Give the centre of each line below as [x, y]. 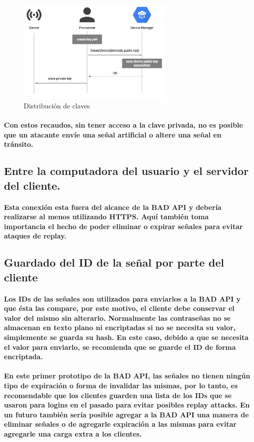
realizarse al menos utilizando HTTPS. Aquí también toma [106, 217]
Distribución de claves [57, 105]
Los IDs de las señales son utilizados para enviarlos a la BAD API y [122, 298]
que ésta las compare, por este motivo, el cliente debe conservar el [119, 308]
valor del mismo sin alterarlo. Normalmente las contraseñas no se [117, 318]
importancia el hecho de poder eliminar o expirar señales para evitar [124, 226]
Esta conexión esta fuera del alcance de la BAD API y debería [113, 207]
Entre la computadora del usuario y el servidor [126, 171]
